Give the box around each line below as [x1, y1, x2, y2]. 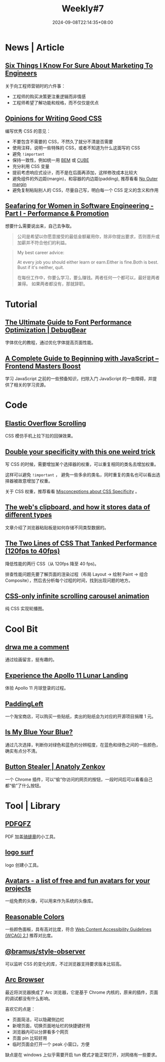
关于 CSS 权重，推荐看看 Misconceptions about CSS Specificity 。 [5, 488, 140, 494]
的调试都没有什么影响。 [5, 995, 53, 1001]
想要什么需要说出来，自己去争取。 [5, 223, 74, 229]
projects [5, 884, 32, 892]
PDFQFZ [5, 820, 31, 828]
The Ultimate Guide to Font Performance [5, 318, 132, 326]
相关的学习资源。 [13, 382, 48, 388]
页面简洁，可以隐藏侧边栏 [12, 1017, 65, 1022]
